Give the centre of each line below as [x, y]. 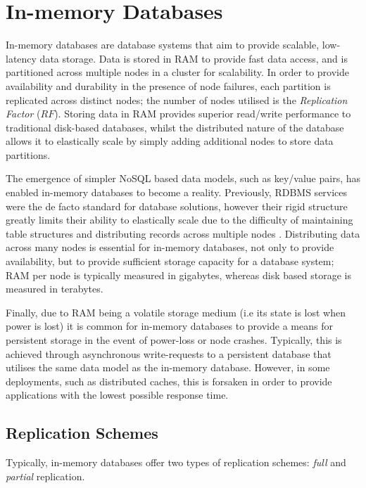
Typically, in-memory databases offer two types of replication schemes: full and [176, 462]
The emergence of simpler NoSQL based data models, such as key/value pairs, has [183, 178]
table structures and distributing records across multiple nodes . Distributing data [183, 233]
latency [21, 58]
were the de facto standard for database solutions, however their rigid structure [177, 206]
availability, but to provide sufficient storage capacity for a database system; [170, 261]
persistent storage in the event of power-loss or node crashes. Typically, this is [174, 340]
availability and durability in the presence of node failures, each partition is [168, 85]
